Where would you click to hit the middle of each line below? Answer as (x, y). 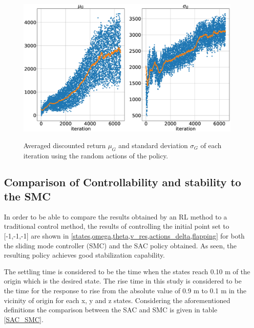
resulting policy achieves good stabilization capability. (85, 255)
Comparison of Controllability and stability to (123, 182)
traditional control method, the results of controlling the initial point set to (116, 226)
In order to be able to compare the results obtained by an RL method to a (116, 216)
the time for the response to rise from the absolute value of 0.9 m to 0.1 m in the (125, 291)
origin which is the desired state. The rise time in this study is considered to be (123, 281)
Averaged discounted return (65, 145)
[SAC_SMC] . (24, 319)
